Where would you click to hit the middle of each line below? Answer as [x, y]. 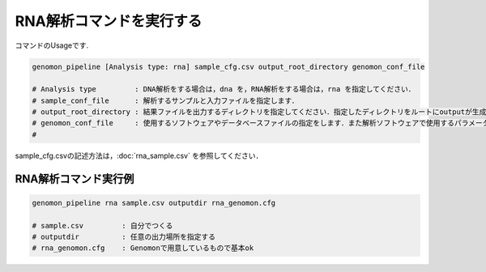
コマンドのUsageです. [52, 45]
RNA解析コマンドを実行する [109, 21]
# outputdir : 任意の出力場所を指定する [124, 237]
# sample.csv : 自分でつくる [102, 225]
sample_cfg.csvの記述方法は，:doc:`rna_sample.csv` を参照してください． [139, 155]
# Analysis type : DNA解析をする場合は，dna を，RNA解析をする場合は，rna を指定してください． [224, 89]
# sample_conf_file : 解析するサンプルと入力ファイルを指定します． [165, 100]
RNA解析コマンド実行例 [75, 178]
